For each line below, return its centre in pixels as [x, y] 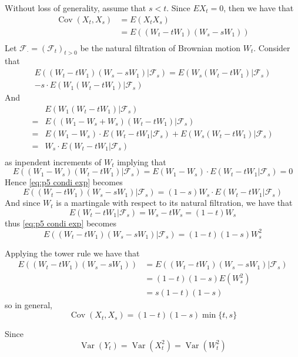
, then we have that [259, 8]
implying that [142, 161]
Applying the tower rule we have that [72, 253]
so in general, [29, 305]
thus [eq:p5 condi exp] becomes [61, 223]
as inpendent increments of [53, 161]
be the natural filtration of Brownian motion [160, 47]
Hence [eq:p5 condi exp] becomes [64, 182]
